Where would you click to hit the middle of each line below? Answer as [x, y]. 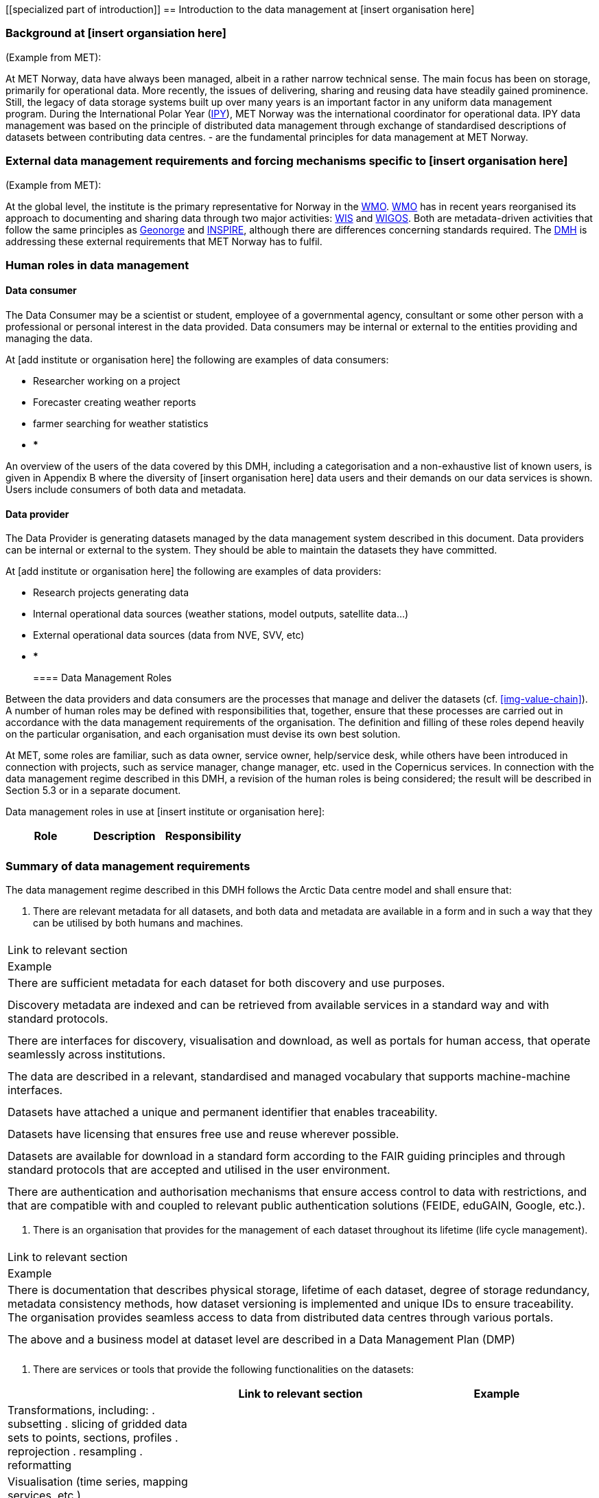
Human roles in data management [97, 265]
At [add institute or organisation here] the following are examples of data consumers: [197, 360]
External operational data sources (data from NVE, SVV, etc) [169, 635]
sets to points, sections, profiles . [93, 1438]
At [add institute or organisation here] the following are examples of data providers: [193, 571]
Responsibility [203, 836]
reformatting [40, 1465]
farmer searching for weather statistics [121, 424]
